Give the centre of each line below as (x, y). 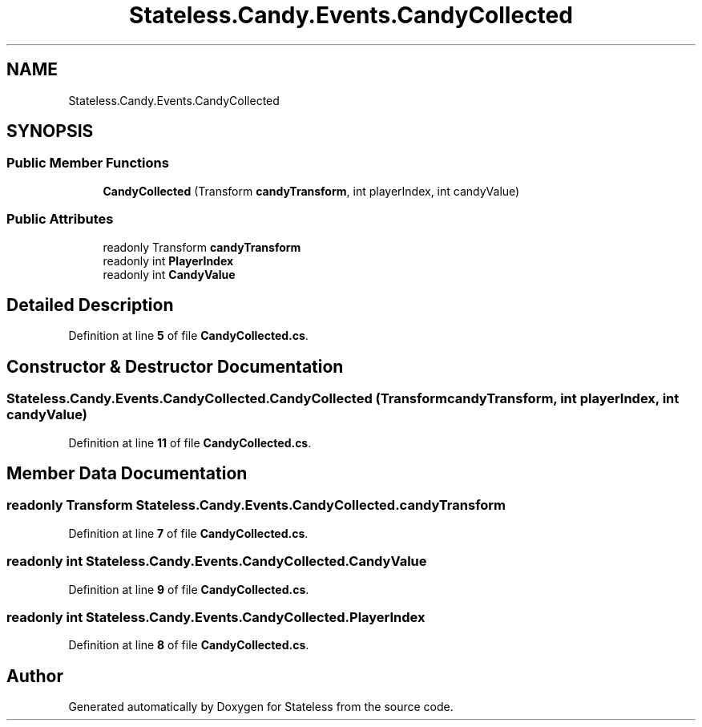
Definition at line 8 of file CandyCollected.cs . (189, 645)
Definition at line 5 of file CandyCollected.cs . (188, 336)
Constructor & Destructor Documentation (175, 366)
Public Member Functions (88, 163)
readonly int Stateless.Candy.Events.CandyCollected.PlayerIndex (216, 617)
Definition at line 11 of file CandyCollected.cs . (190, 442)
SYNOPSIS (50, 131)
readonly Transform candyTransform (202, 247)
